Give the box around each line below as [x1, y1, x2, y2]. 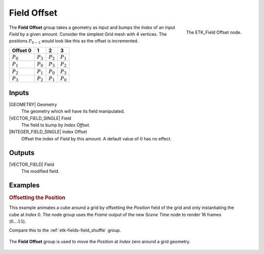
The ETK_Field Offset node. [186, 29, 242, 35]
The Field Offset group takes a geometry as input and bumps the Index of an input [9, 24, 176, 30]
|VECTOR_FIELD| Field [9, 162, 54, 167]
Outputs [9, 148, 35, 157]
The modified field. [21, 168, 60, 174]
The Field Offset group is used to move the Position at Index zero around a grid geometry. [9, 238, 191, 244]
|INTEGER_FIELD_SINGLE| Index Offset [9, 129, 88, 135]
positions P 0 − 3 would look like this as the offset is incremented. [9, 38, 139, 45]
